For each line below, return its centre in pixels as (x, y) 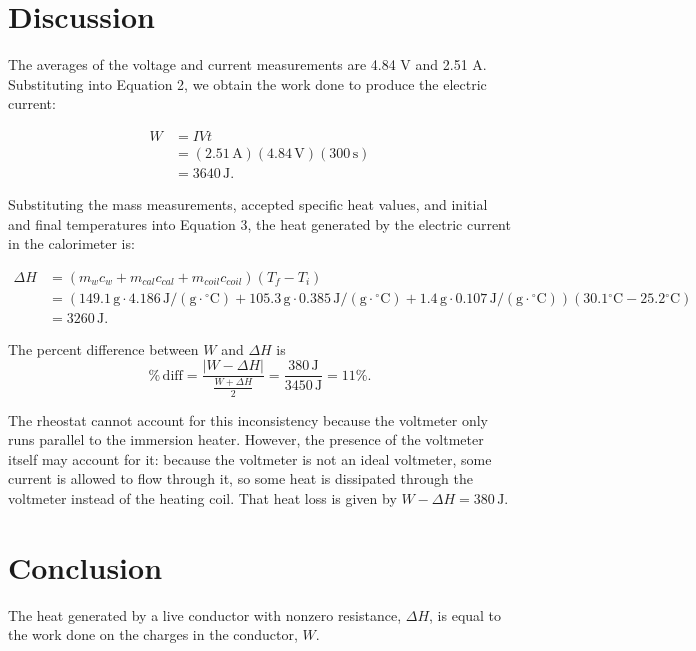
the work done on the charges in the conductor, (153, 634)
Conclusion (85, 566)
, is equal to (465, 614)
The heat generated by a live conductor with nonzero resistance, (205, 614)
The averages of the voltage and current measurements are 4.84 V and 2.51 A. (247, 64)
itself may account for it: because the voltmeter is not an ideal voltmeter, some (250, 458)
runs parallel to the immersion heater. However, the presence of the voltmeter (246, 439)
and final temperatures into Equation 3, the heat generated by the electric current (259, 223)
